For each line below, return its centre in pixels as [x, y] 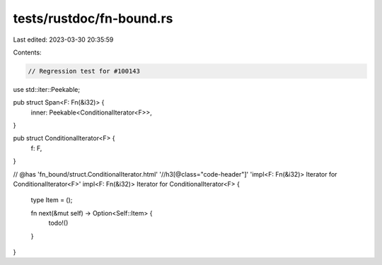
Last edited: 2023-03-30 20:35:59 [63, 40]
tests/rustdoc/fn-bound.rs [93, 18]
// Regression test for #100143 [84, 71]
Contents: [27, 52]
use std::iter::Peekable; [47, 89]
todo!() [58, 223]
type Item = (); [52, 200]
